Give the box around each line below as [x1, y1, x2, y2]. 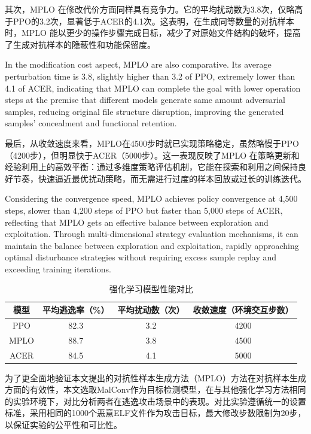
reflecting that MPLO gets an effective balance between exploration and [5, 216, 269, 228]
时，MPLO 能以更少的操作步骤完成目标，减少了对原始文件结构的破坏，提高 [5, 26, 301, 39]
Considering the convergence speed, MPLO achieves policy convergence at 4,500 [5, 192, 298, 205]
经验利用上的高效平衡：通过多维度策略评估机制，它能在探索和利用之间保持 [5, 160, 298, 173]
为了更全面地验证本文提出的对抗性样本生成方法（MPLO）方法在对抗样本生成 [5, 371, 307, 384]
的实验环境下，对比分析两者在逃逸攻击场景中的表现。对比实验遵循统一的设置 [5, 394, 306, 407]
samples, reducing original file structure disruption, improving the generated [5, 105, 284, 117]
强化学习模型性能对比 [109, 283, 193, 295]
